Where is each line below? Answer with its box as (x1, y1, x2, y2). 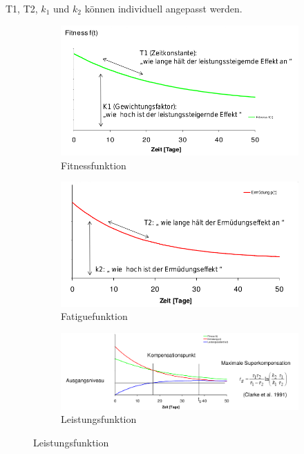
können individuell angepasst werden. (84, 1, 243, 15)
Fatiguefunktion (61, 309, 128, 323)
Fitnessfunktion (61, 158, 126, 172)
